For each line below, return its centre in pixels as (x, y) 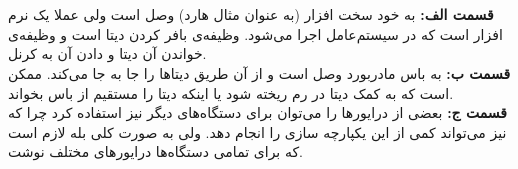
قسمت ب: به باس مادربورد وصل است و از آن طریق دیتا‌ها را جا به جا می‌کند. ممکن (259, 72)
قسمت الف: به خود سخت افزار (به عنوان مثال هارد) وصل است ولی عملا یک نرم (251, 14)
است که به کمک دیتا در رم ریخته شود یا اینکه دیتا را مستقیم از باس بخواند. (231, 92)
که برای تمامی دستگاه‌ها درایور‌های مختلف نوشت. (155, 151)
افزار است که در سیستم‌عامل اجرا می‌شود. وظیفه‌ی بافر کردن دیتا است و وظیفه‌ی (255, 33)
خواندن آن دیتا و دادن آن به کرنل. (107, 53)
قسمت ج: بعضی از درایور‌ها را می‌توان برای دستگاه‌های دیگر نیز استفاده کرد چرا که (258, 112)
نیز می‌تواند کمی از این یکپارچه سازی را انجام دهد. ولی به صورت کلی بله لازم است (257, 131)
